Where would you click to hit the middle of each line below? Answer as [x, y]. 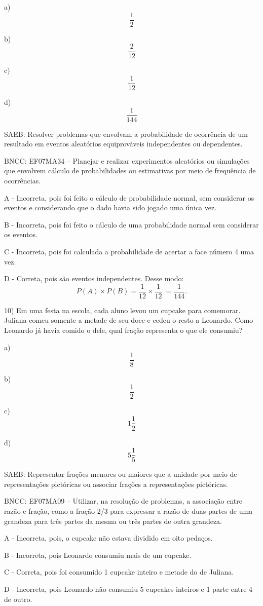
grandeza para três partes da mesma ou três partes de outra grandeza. [113, 521]
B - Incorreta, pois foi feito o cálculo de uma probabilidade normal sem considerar [131, 224]
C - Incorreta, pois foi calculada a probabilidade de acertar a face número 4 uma [129, 251]
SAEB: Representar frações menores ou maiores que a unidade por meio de [121, 474]
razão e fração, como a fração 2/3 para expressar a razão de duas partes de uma [128, 511]
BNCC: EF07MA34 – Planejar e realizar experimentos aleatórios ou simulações [127, 160]
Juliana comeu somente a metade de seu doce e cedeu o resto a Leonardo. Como [129, 320]
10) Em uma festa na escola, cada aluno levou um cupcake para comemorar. [122, 310]
